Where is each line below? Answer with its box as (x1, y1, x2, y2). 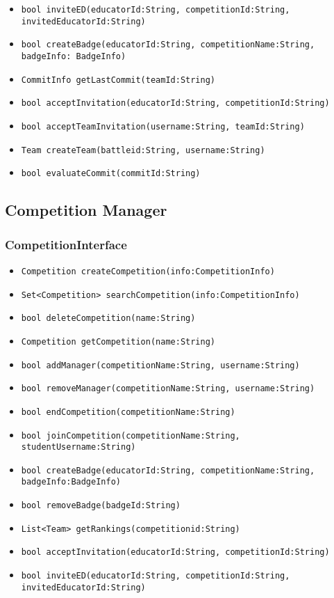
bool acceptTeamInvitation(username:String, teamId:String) (21, 121, 305, 132)
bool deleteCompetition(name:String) (21, 313, 196, 324)
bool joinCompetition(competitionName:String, (21, 430, 240, 441)
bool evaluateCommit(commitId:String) (21, 168, 201, 179)
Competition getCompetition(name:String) (21, 336, 215, 347)
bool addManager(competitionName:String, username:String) (21, 360, 300, 370)
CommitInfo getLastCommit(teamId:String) (21, 74, 215, 85)
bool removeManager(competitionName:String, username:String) (21, 384, 315, 394)
